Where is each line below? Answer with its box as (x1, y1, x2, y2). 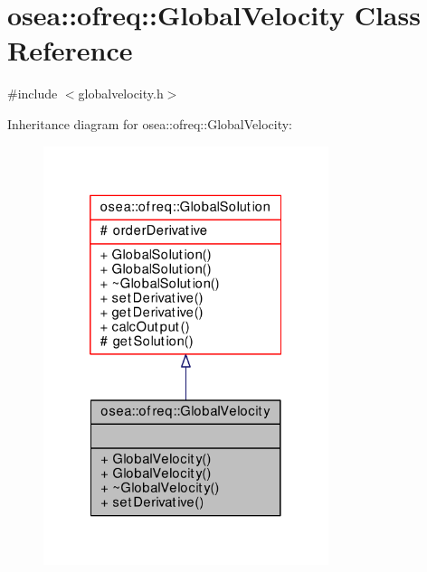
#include (7, 84, 58, 103)
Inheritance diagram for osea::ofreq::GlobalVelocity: (7, 114, 292, 133)
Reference (7, 32, 133, 69)
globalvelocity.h (78, 84, 164, 103)
